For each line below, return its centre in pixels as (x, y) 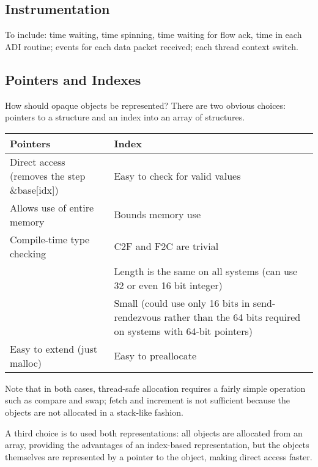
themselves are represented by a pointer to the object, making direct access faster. (159, 456)
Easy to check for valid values (177, 175)
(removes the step (48, 175)
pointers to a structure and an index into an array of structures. (125, 117)
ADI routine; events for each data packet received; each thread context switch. (152, 46)
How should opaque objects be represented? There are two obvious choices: (145, 105)
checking (28, 253)
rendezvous (137, 317)
